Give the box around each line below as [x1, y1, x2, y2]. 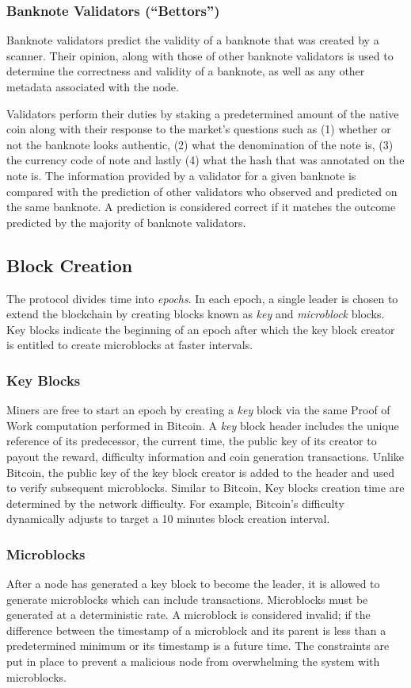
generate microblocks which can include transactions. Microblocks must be [6, 590, 368, 607]
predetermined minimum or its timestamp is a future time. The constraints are [6, 637, 390, 654]
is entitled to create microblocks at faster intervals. [6, 336, 253, 353]
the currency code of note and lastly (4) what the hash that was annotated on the [6, 152, 405, 168]
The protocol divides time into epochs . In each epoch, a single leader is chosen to [6, 290, 398, 306]
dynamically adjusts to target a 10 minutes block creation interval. [6, 510, 330, 527]
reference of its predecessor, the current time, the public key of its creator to [6, 432, 377, 449]
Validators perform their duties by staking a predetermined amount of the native [6, 105, 399, 121]
